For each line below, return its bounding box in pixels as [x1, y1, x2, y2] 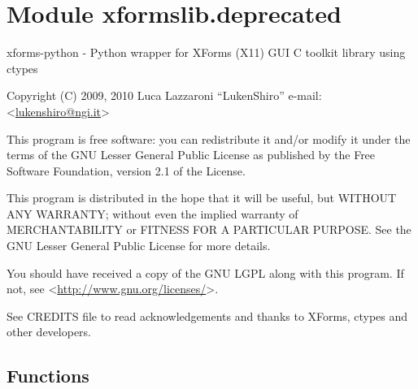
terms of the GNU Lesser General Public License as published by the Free [7, 146, 376, 163]
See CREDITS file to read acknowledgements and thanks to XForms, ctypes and [7, 307, 408, 324]
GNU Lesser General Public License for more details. [7, 237, 271, 254]
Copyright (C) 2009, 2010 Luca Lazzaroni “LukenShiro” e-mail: [7, 87, 322, 104]
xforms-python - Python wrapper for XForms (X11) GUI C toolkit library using [7, 44, 406, 61]
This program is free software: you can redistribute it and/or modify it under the [7, 130, 411, 147]
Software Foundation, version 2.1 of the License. [7, 162, 246, 179]
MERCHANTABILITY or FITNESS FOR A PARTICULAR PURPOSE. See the [7, 221, 411, 238]
